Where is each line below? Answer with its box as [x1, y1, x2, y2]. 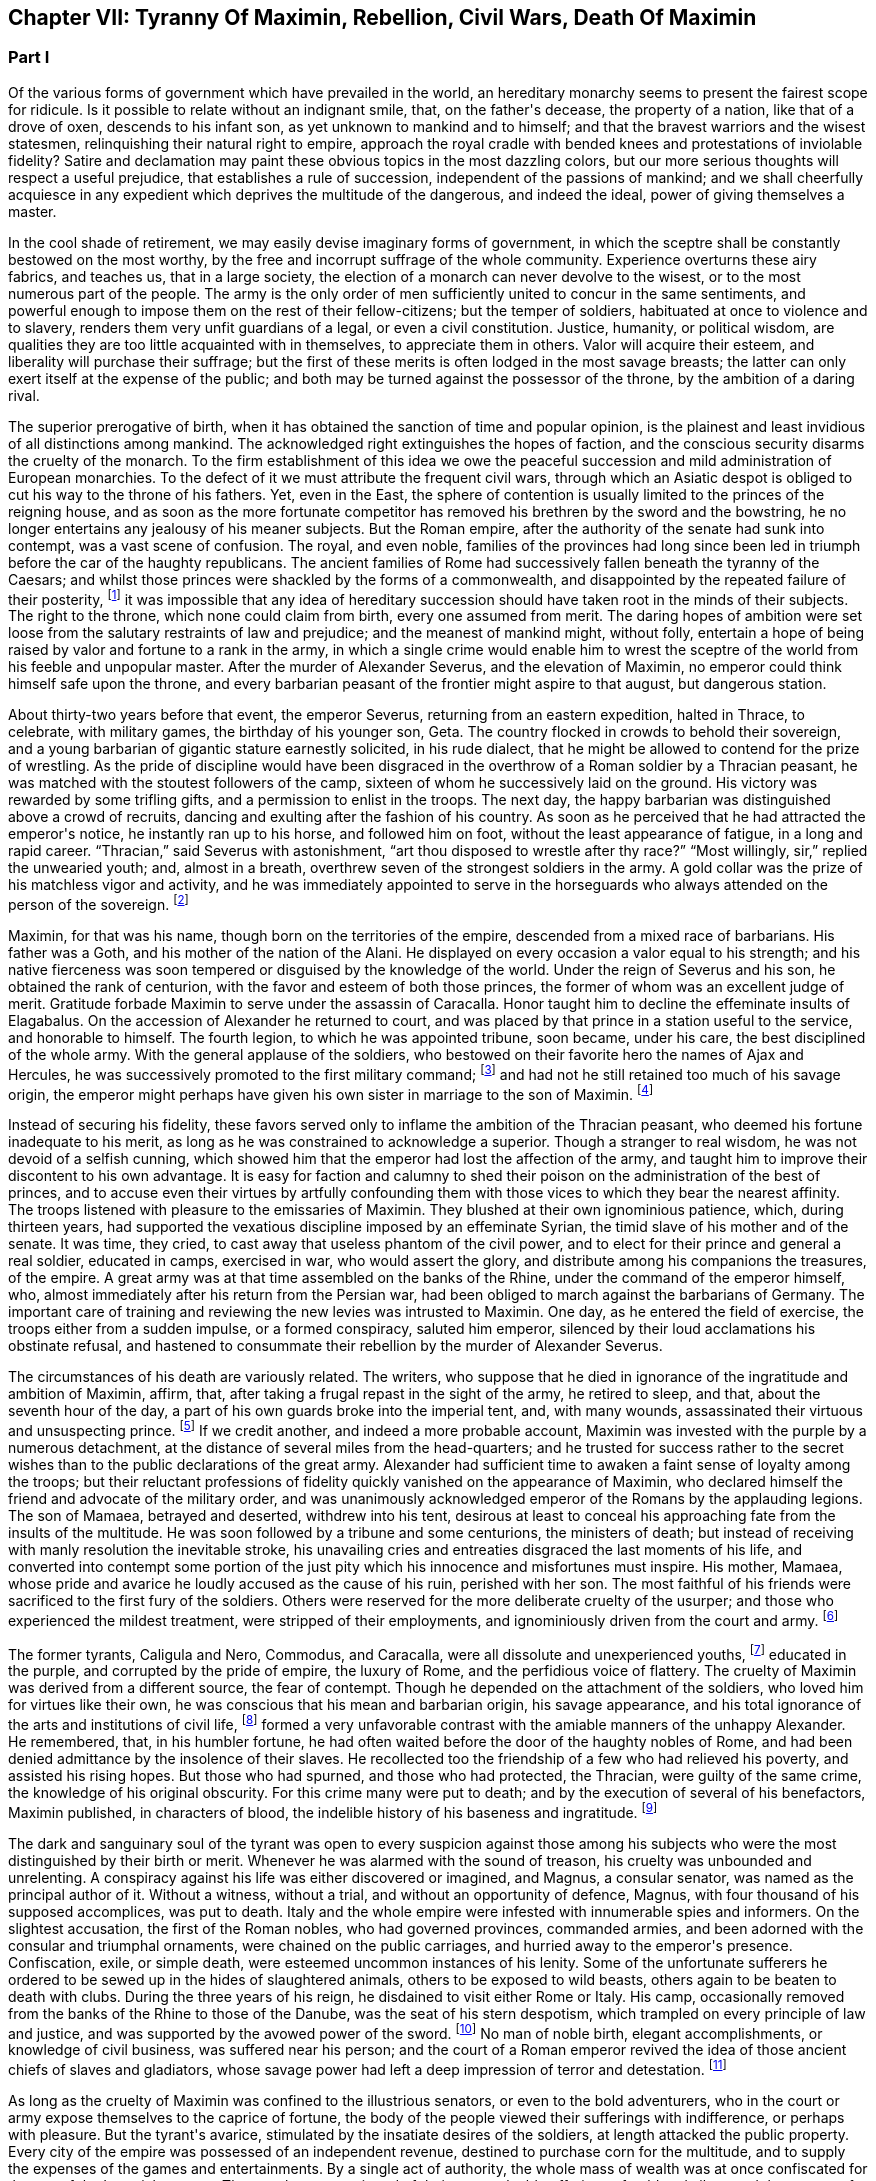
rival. [8, 386, 40, 404]
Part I [8, 47, 50, 68]
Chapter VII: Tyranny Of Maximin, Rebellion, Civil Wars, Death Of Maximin [8, 5, 757, 30]
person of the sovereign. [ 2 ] [8, 893, 189, 914]
